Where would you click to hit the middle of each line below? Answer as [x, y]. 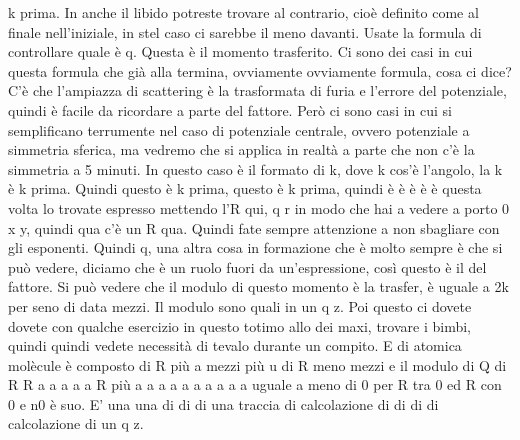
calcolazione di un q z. [76, 423]
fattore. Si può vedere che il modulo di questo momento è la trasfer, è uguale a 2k [258, 286]
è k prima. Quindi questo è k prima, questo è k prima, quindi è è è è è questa [245, 188]
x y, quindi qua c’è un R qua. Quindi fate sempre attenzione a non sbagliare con [254, 227]
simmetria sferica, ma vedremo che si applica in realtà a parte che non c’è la [241, 149]
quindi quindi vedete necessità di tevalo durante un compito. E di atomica [235, 345]
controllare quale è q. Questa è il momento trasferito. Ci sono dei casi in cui [240, 51]
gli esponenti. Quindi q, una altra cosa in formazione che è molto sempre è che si [255, 247]
